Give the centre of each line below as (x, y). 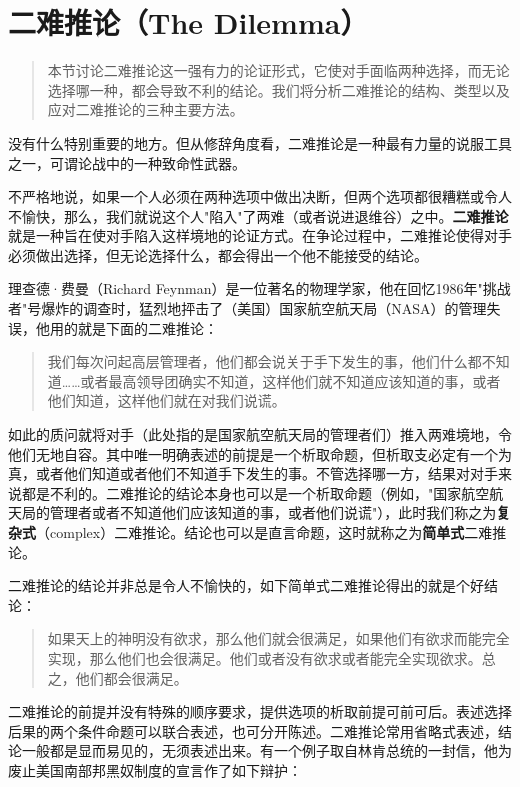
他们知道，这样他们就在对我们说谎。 (166, 400)
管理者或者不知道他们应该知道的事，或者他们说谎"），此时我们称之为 (273, 512)
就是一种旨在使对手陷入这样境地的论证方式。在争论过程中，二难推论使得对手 (260, 235)
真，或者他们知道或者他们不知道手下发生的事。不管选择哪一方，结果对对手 (253, 473)
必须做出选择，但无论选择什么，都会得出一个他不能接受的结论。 (218, 254)
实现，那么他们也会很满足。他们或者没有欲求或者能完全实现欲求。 (264, 657)
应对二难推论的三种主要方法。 (145, 109)
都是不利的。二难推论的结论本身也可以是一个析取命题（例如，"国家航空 (255, 492)
